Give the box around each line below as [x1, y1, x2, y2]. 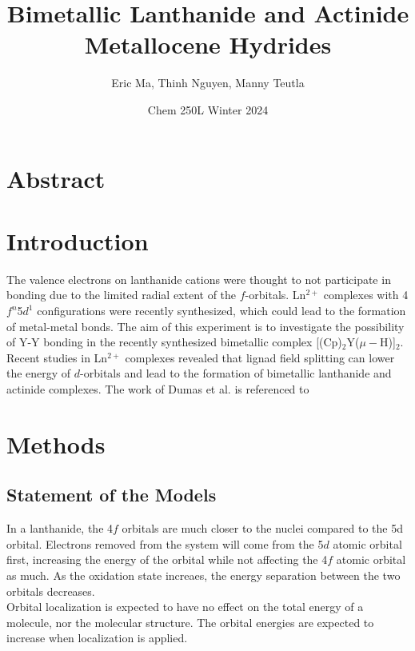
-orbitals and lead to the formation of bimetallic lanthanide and [80, 365, 392, 381]
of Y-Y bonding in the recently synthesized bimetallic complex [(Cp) [6, 333, 342, 350]
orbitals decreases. [6, 582, 95, 599]
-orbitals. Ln [245, 286, 306, 303]
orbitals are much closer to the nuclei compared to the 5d [122, 520, 403, 537]
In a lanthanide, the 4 [6, 520, 114, 537]
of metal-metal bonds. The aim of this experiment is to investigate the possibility [6, 318, 405, 334]
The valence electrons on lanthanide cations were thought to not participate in [6, 270, 391, 287]
